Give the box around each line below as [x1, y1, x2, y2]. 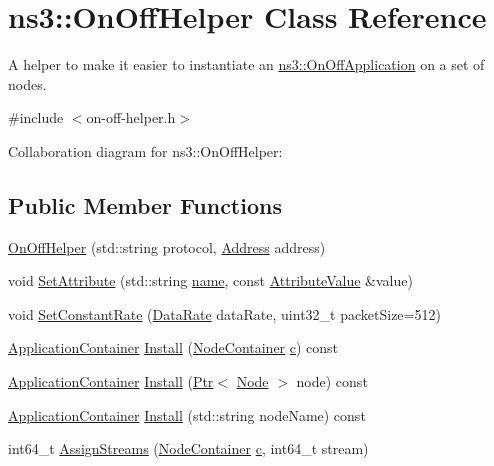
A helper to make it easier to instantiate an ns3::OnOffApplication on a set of [8, 54, 485, 75]
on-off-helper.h [86, 107, 176, 128]
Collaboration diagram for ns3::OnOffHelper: [8, 140, 283, 161]
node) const [296, 371, 368, 392]
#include [8, 107, 64, 128]
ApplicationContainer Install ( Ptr [8, 371, 214, 392]
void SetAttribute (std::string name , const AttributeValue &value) [8, 270, 413, 291]
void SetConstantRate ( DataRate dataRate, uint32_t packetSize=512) [8, 303, 441, 324]
